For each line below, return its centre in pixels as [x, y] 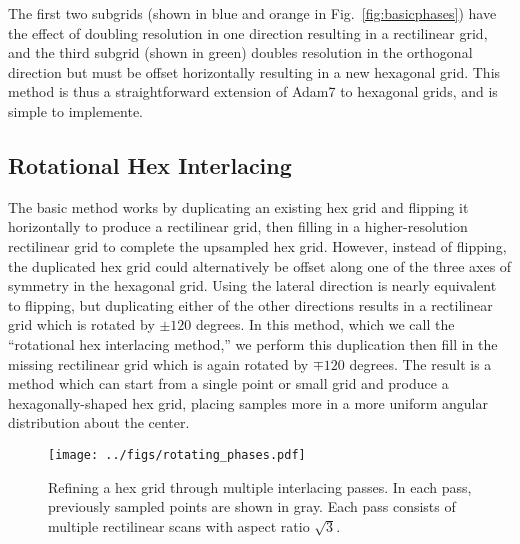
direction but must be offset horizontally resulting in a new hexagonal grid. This [254, 71]
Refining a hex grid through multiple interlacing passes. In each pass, [260, 486]
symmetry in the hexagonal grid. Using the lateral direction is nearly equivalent [252, 285]
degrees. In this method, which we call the [325, 324]
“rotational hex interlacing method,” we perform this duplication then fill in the [253, 343]
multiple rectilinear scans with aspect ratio [179, 525]
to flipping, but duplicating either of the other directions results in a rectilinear [250, 304]
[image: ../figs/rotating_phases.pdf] [177, 454]
